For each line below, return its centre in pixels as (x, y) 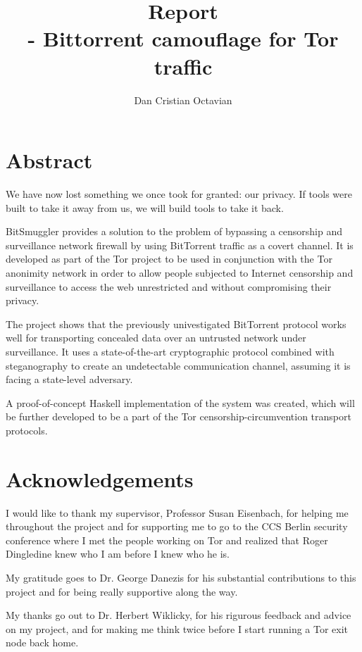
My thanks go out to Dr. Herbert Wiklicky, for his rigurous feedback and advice (179, 615)
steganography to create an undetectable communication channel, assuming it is (178, 365)
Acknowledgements (100, 478)
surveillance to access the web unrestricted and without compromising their (169, 286)
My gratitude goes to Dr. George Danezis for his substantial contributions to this (181, 578)
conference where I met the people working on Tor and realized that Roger (167, 540)
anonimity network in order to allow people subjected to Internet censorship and (180, 272)
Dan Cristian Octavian (183, 100)
